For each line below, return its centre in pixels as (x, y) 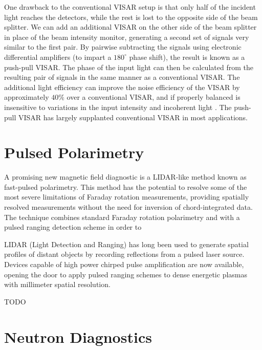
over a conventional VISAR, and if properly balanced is (154, 97)
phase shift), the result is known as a (187, 57)
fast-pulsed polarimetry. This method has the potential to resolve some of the (126, 187)
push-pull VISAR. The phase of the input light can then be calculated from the (129, 67)
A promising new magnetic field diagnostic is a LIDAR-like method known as (125, 177)
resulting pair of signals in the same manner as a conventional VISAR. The (122, 77)
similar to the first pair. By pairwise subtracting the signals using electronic (123, 47)
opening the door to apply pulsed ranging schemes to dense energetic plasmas (126, 274)
